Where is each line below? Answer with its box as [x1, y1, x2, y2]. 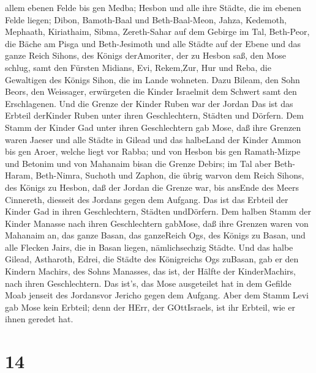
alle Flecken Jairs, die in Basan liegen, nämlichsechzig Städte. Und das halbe [5, 240, 293, 253]
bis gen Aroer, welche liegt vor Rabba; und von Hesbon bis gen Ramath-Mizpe [5, 145, 301, 158]
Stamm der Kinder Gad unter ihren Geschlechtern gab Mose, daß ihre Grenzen [5, 120, 301, 133]
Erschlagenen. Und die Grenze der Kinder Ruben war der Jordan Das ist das [5, 97, 293, 109]
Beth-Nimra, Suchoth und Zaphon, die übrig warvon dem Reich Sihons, [36, 169, 304, 182]
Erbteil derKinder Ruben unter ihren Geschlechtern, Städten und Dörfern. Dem [5, 109, 304, 122]
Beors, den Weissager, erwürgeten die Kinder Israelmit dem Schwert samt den [5, 85, 297, 98]
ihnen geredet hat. [5, 312, 73, 325]
